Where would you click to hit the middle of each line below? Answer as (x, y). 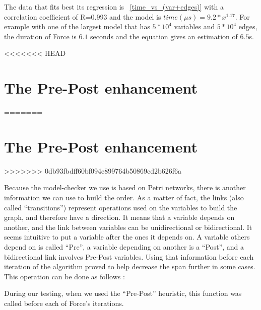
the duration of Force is (40, 36)
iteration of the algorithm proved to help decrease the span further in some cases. (130, 266)
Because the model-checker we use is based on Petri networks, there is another (125, 187)
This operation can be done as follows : (64, 276)
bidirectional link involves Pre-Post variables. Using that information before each (129, 256)
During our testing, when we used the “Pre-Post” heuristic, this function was (123, 293)
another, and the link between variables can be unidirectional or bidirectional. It (128, 227)
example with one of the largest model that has (77, 26)
